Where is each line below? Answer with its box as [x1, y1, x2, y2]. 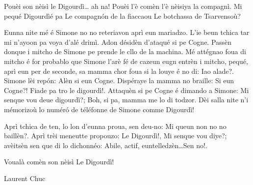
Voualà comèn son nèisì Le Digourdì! [4, 156, 114, 167]
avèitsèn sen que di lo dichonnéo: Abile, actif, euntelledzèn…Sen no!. [4, 140, 207, 150]
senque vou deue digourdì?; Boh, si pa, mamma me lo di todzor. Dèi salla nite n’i [4, 94, 249, 105]
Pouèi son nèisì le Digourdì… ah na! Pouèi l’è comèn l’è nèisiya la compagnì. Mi [4, 1, 242, 11]
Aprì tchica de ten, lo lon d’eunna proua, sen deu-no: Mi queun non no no [4, 121, 227, 131]
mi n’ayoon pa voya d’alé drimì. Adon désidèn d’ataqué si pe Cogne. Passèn [4, 36, 232, 47]
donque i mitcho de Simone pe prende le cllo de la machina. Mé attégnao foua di [4, 46, 246, 57]
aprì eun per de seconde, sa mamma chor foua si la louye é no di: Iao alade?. [4, 65, 234, 76]
